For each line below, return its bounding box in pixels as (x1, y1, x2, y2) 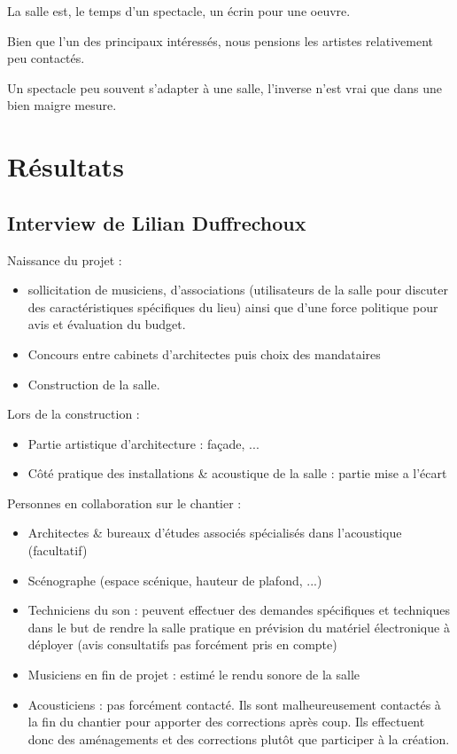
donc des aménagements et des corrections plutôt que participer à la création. (27, 729, 450, 748)
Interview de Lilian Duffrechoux (7, 208, 306, 236)
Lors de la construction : (7, 404, 140, 423)
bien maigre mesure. (7, 96, 117, 114)
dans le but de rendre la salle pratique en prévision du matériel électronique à (27, 617, 450, 636)
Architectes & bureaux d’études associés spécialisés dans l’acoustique (27, 523, 402, 542)
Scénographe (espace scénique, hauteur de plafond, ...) (27, 570, 322, 589)
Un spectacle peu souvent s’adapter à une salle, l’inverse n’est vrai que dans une (7, 78, 443, 97)
